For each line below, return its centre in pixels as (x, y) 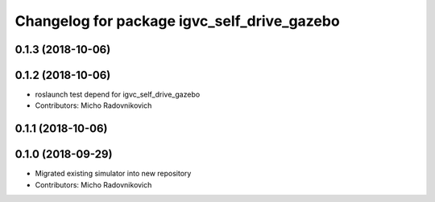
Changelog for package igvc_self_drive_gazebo (177, 21)
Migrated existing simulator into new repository (113, 174)
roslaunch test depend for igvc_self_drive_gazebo (118, 95)
